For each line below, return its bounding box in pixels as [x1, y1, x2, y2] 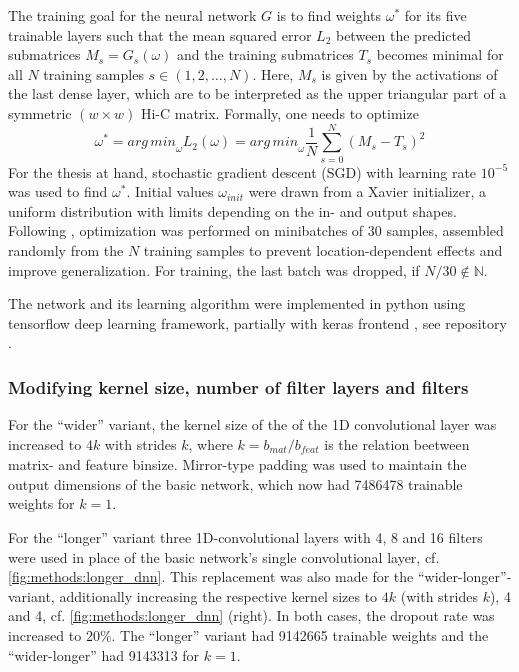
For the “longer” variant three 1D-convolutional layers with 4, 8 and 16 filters [8, 527, 483, 548]
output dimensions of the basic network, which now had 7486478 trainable [8, 473, 463, 494]
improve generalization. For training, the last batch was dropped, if [8, 259, 420, 280]
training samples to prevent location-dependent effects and [143, 240, 503, 261]
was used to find [8, 181, 108, 202]
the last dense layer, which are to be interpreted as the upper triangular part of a [8, 83, 507, 104]
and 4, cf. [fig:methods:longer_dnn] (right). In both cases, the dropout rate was [8, 605, 495, 626]
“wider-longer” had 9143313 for [8, 644, 200, 665]
